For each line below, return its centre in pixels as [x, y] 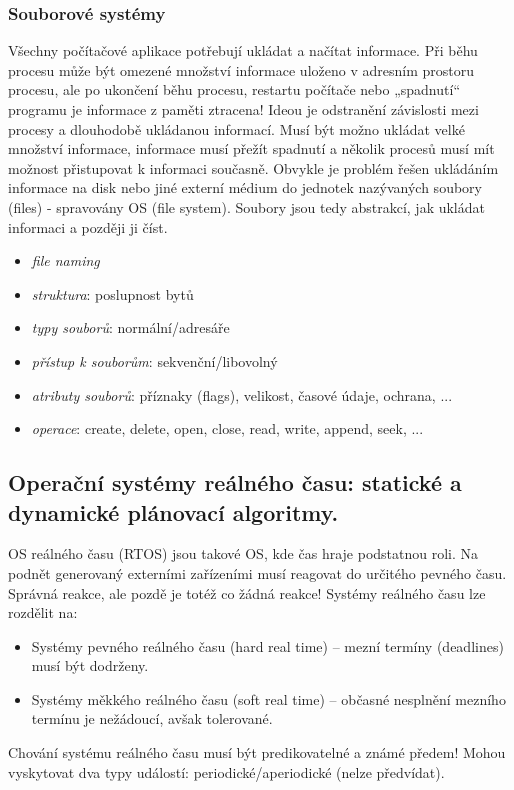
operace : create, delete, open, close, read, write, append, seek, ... [227, 428]
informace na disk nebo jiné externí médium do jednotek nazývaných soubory [245, 187]
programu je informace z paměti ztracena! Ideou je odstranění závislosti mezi [243, 109]
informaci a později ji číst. [88, 226]
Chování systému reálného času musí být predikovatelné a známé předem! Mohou [257, 752]
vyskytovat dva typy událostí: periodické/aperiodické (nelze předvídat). [226, 771]
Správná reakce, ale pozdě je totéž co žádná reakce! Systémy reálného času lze [247, 592]
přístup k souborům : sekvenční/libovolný [154, 360]
